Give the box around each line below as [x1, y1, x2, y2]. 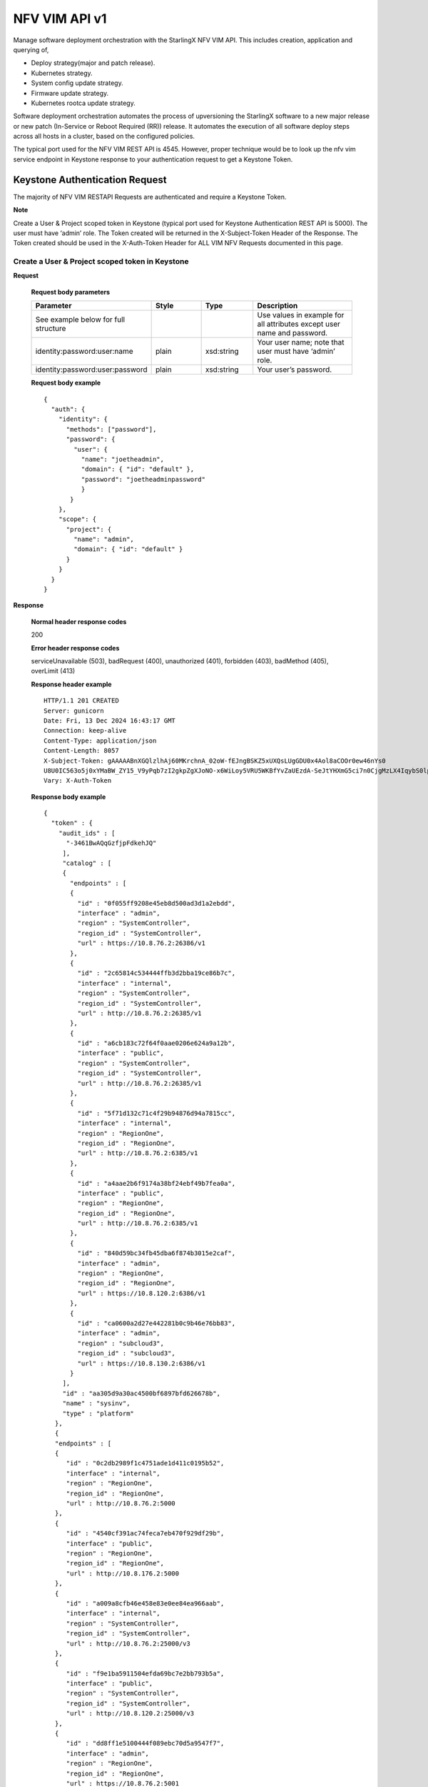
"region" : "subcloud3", [77, 1339, 164, 1347]
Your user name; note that [257, 337, 345, 347]
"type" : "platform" [62, 1409, 135, 1417]
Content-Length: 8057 [44, 747, 119, 755]
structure [35, 324, 66, 334]
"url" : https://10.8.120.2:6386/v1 [77, 1289, 206, 1297]
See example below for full [35, 315, 125, 325]
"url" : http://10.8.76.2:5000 [66, 1500, 176, 1508]
